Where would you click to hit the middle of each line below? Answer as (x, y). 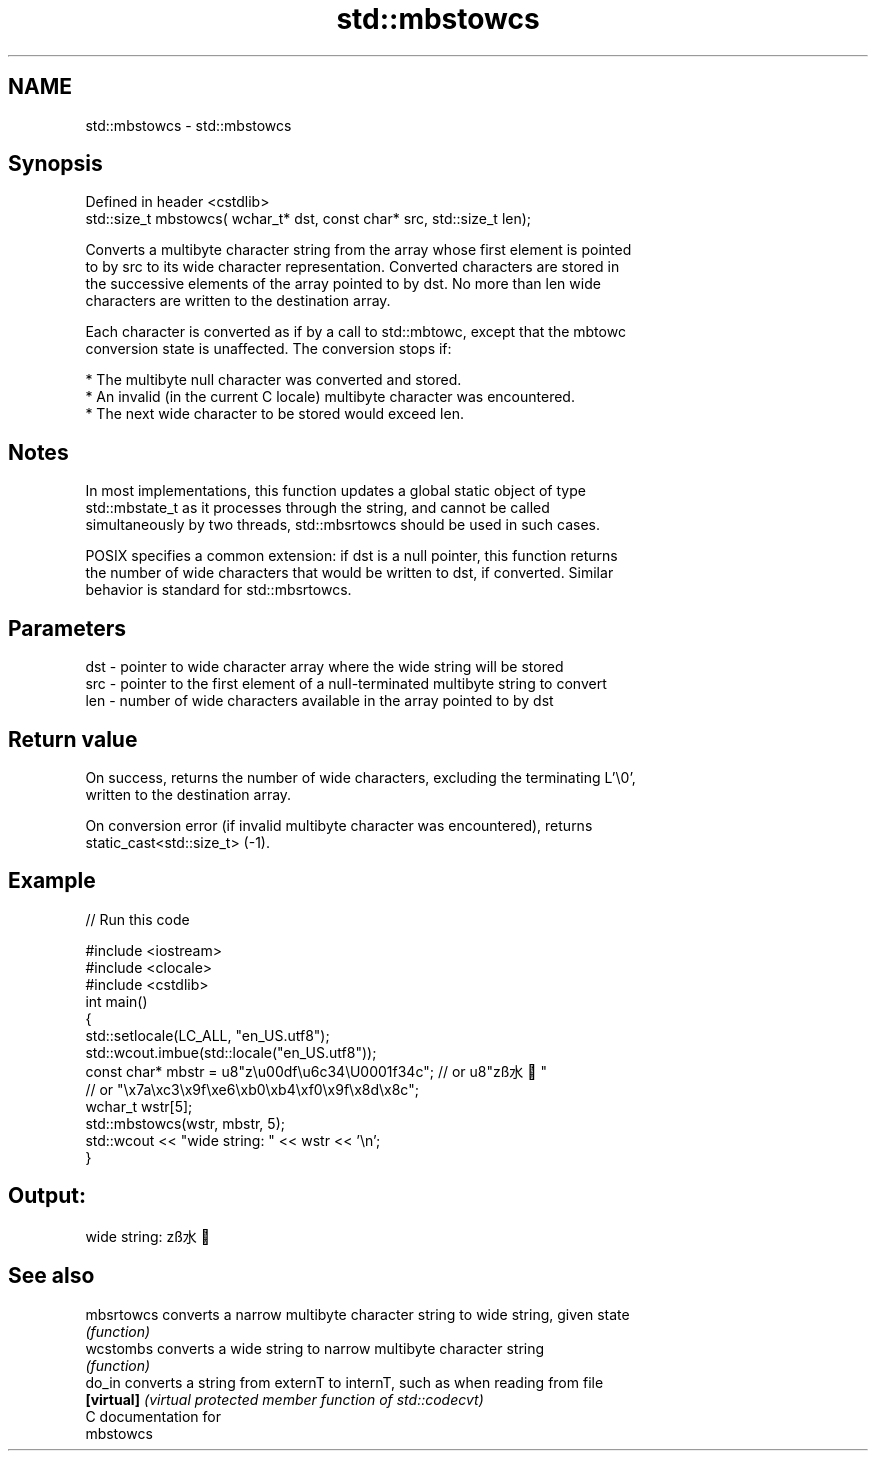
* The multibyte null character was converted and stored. (273, 380)
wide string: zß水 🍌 (147, 1236)
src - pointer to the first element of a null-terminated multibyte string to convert (346, 684)
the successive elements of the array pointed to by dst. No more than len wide (343, 284)
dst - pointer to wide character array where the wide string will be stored (324, 667)
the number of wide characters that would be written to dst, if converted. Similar (349, 573)
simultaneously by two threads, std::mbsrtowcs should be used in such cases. (342, 525)
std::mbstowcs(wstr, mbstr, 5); (185, 1123)
